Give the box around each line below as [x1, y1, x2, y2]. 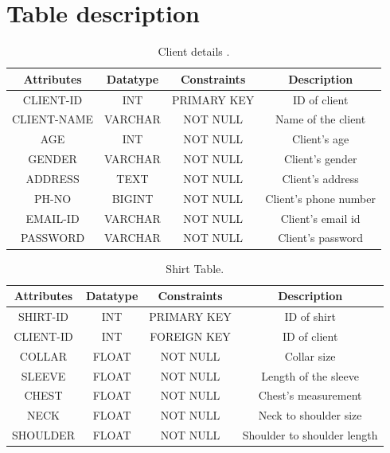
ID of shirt [284, 308, 336, 324]
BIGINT [111, 189, 154, 206]
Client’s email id [280, 209, 361, 226]
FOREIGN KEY [150, 327, 231, 344]
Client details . [158, 43, 230, 60]
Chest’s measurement [258, 387, 362, 404]
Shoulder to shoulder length [242, 427, 378, 443]
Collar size [284, 347, 336, 364]
